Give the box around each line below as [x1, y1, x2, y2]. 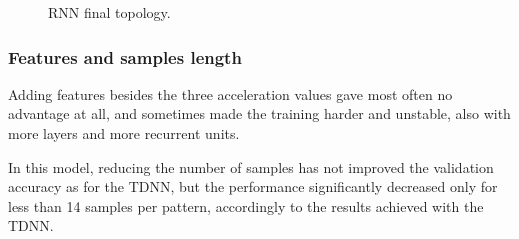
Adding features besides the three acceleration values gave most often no [8, 83, 453, 104]
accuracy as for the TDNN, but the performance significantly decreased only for [8, 176, 498, 197]
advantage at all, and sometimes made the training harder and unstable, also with [8, 103, 511, 124]
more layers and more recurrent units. [8, 123, 240, 143]
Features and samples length [8, 44, 242, 69]
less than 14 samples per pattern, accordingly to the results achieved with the [8, 195, 484, 216]
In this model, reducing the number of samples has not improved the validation [8, 156, 494, 177]
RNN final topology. [48, 2, 171, 22]
